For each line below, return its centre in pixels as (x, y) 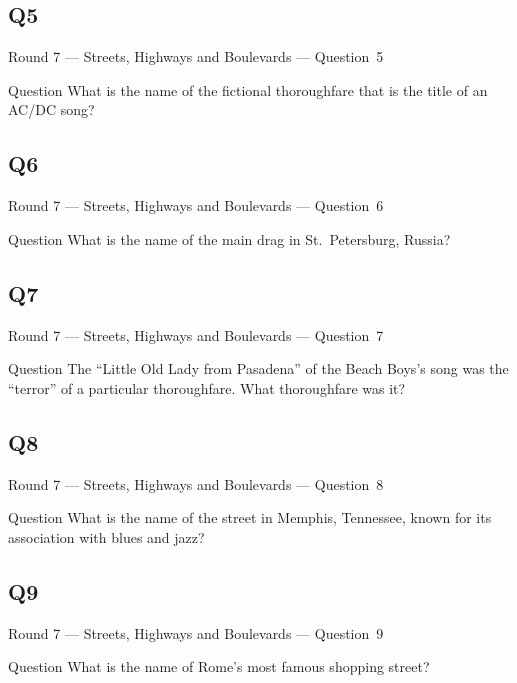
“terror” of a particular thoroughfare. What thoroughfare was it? (207, 387)
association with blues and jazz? (106, 536)
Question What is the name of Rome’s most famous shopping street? (219, 666)
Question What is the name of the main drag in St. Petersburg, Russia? (229, 238)
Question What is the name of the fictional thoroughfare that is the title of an (248, 89)
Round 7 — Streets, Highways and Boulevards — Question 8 (196, 483)
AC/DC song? (51, 109)
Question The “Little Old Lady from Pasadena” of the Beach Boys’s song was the (258, 368)
